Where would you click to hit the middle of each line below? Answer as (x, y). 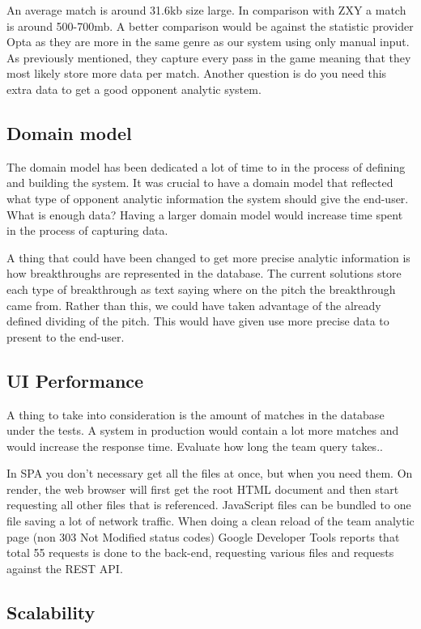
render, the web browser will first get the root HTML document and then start (203, 489)
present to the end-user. (66, 336)
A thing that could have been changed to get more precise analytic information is (208, 257)
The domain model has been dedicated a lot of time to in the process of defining (206, 166)
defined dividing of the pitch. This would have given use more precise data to (198, 321)
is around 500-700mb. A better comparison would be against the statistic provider (210, 25)
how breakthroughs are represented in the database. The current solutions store (204, 273)
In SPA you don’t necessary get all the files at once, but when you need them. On (210, 473)
